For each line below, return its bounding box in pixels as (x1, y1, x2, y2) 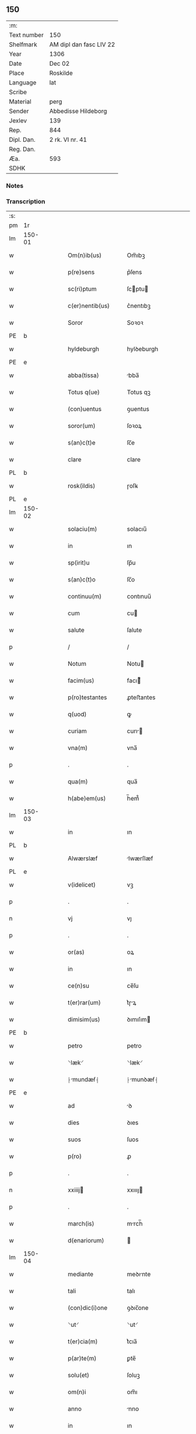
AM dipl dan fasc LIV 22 (49, 40, 116, 49)
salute (68, 626, 85, 634)
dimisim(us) (68, 1015, 100, 1024)
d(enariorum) (68, 1237, 104, 1245)
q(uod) (68, 710, 87, 718)
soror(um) (68, 422, 96, 430)
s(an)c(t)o (68, 576, 96, 584)
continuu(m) (68, 593, 102, 601)
